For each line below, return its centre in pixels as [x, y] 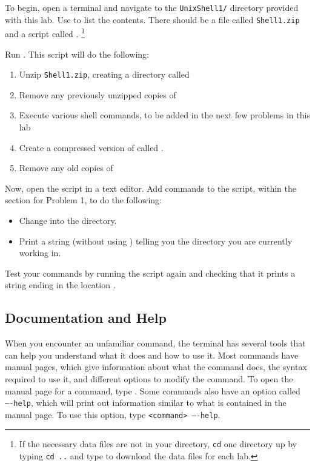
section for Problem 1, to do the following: [83, 200]
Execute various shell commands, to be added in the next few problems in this [164, 115]
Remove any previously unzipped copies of [98, 94]
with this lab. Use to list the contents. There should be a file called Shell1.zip [152, 19]
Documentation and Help [86, 318]
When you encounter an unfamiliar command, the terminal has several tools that [155, 343]
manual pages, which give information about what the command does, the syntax [156, 367]
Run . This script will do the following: [77, 54]
